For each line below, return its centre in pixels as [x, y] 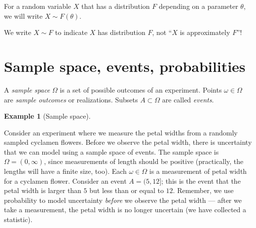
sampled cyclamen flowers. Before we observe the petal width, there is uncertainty [128, 142]
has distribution [122, 32]
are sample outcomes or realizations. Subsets [71, 99]
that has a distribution [115, 6]
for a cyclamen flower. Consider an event [65, 180]
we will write [23, 16]
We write [18, 32]
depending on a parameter [198, 6]
